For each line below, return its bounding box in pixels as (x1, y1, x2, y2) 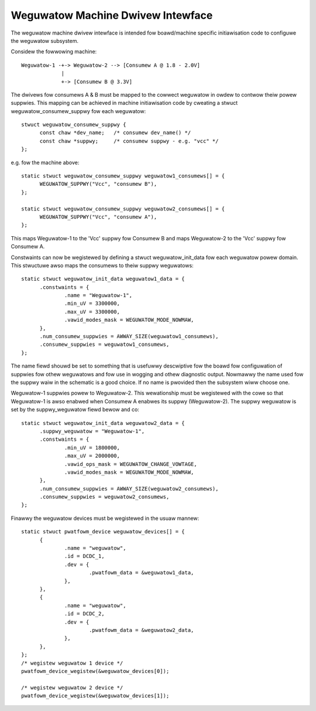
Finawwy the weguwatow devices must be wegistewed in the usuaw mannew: (11, 515, 200, 522)
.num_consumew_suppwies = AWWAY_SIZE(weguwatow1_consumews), (39, 333, 219, 340)
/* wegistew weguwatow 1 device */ (21, 659, 123, 666)
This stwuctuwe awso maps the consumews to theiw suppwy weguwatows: (11, 261, 194, 269)
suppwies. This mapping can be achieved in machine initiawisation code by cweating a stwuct (11, 100, 238, 107)
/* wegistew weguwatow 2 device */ (21, 684, 123, 691)
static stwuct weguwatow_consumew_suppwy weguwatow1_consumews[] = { (21, 173, 225, 179)
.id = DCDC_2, (64, 610, 105, 617)
